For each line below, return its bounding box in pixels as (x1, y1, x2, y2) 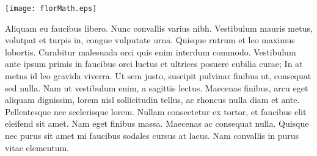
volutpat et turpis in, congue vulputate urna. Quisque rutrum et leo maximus (5, 34, 295, 46)
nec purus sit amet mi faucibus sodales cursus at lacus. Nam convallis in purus (5, 129, 299, 141)
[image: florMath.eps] (5, 4, 97, 13)
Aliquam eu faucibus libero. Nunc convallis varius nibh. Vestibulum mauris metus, (5, 21, 313, 34)
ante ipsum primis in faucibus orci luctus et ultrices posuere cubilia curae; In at (5, 57, 303, 70)
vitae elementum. (5, 141, 69, 154)
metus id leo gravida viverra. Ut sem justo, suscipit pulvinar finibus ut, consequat (5, 69, 312, 82)
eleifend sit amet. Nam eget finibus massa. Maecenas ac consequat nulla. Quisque (5, 117, 309, 130)
